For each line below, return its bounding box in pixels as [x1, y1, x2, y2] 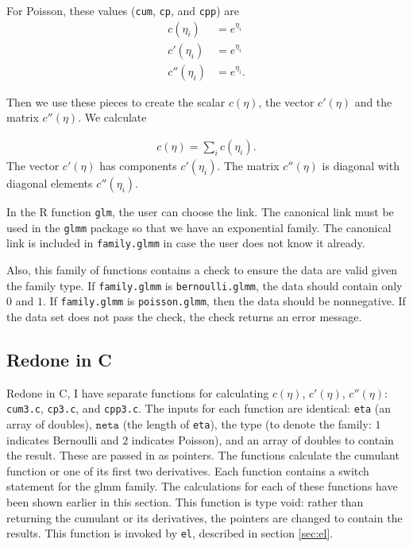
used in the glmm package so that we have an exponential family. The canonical [6, 219, 392, 235]
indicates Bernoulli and [6, 431, 119, 448]
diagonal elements [6, 174, 93, 191]
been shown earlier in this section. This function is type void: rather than [6, 493, 364, 510]
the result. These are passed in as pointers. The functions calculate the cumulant [6, 447, 399, 464]
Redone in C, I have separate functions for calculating [6, 384, 269, 401]
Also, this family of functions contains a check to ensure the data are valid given [6, 261, 397, 277]
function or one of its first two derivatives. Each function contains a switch [6, 462, 369, 479]
